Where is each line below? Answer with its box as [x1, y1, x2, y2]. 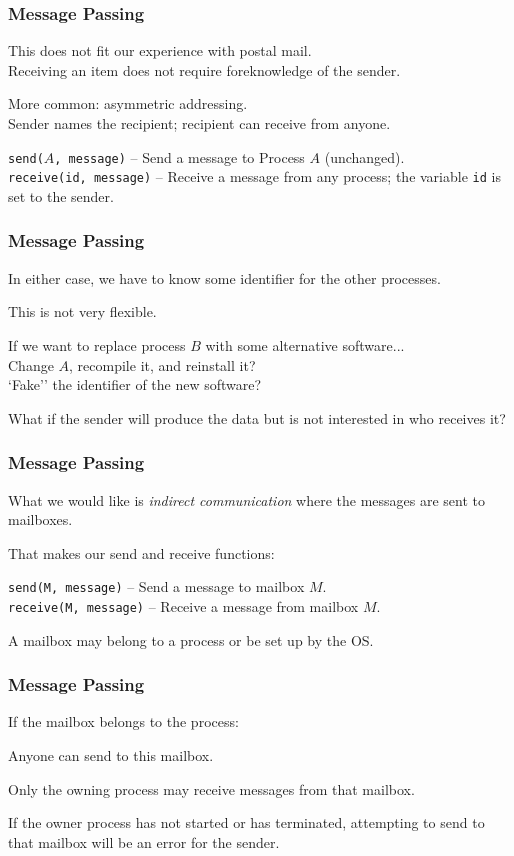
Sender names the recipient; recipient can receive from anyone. [8, 113, 391, 133]
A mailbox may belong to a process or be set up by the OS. [8, 629, 374, 650]
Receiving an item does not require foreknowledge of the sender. [8, 59, 401, 80]
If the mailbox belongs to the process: [8, 711, 239, 732]
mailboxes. [8, 509, 73, 530]
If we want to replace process [8, 334, 186, 355]
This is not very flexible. [8, 301, 157, 322]
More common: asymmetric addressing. [8, 93, 248, 114]
